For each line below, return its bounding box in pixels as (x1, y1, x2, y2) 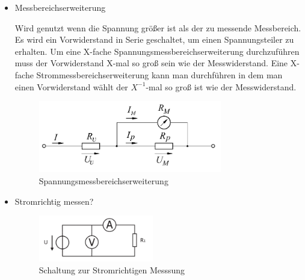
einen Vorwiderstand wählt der (14, 80, 128, 93)
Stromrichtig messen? (14, 194, 94, 207)
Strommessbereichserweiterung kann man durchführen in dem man (36, 68, 283, 81)
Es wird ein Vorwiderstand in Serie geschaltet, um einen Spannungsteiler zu (14, 33, 294, 46)
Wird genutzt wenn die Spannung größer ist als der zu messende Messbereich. (14, 21, 301, 34)
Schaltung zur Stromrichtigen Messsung (39, 263, 185, 276)
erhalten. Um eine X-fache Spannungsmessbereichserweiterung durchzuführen (14, 45, 300, 57)
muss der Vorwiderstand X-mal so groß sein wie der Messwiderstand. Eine (14, 57, 288, 69)
